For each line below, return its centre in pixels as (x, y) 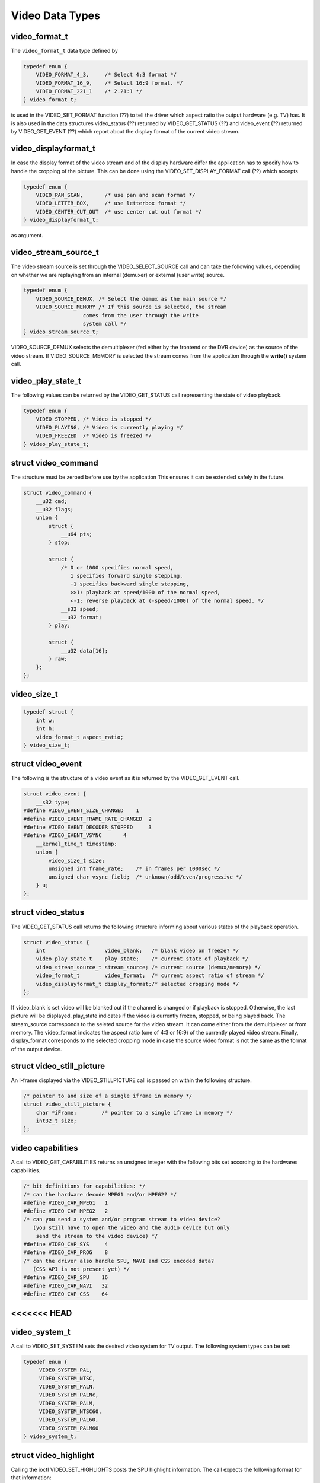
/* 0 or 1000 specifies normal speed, (117, 567)
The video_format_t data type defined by (65, 51)
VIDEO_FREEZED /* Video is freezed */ (94, 436)
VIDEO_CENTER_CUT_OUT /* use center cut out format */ (119, 211)
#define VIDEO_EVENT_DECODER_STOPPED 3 (88, 827)
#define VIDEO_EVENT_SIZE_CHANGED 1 (81, 811)
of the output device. (36, 1049)
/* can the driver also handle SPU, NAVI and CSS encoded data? (119, 1261)
